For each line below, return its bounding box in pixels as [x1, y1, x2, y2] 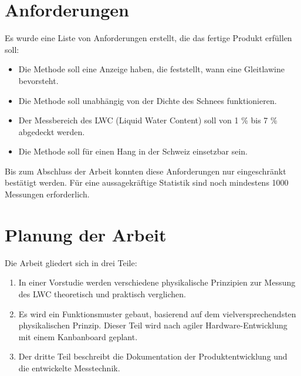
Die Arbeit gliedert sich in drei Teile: [5, 256, 137, 268]
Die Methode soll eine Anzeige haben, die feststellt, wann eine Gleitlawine [18, 63, 285, 75]
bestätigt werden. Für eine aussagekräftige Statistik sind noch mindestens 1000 [5, 176, 289, 189]
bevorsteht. [18, 74, 59, 86]
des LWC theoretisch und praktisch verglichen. [18, 287, 187, 300]
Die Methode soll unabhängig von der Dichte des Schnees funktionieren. [18, 94, 277, 106]
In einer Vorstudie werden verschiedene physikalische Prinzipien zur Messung [18, 276, 296, 288]
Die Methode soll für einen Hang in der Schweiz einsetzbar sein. [18, 145, 248, 157]
